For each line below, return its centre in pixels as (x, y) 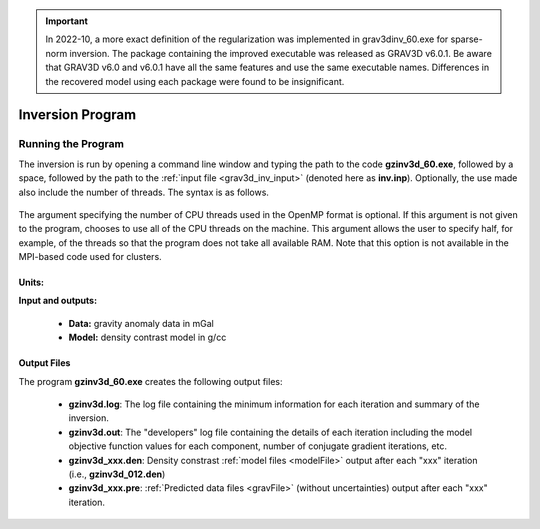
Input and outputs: (58, 301)
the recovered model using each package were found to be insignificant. (195, 81)
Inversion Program (77, 115)
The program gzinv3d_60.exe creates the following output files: (150, 381)
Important (67, 21)
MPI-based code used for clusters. (90, 257)
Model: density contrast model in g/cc (147, 337)
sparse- (467, 39)
